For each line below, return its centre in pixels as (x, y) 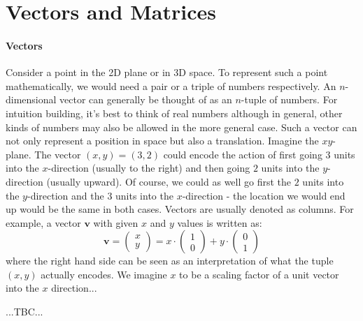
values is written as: (220, 222)
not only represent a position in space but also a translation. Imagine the (162, 141)
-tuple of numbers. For (289, 99)
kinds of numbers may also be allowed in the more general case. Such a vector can (181, 127)
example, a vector (43, 222)
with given (116, 222)
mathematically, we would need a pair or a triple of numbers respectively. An (171, 85)
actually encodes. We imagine (104, 274)
